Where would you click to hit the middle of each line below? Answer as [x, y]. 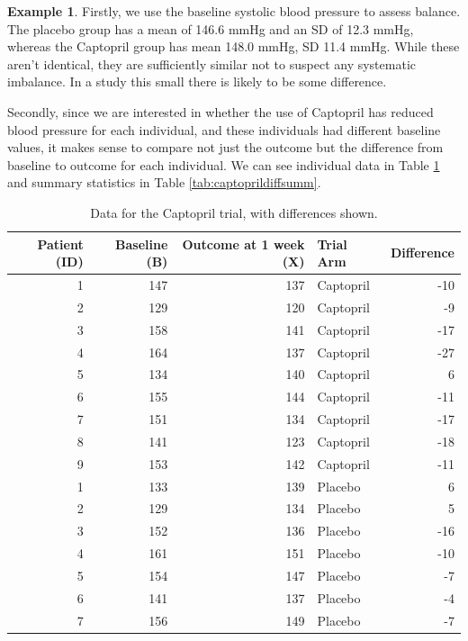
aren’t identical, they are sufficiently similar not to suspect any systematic [211, 63]
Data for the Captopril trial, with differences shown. [234, 212]
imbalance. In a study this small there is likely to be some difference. [197, 81]
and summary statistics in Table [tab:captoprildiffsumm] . [164, 182]
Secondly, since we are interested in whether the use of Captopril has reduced [220, 111]
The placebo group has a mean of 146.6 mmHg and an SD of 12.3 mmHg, [211, 28]
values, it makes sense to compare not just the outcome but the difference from [225, 147]
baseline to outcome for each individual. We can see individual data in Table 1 [224, 164]
